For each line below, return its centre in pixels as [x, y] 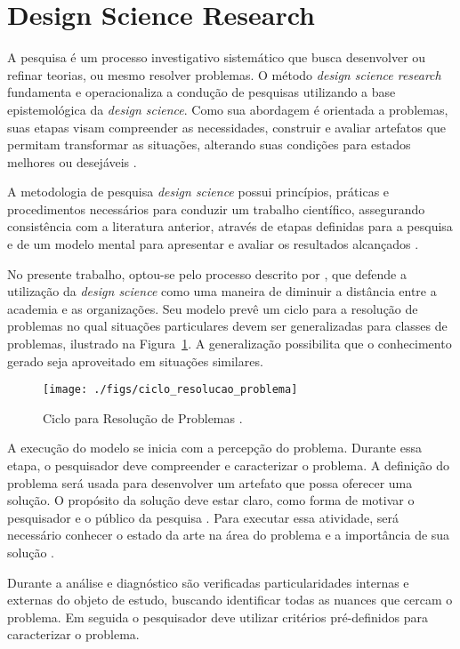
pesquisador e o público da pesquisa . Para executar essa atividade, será [203, 517]
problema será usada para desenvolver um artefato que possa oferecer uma [210, 482]
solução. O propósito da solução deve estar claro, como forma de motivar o [211, 500]
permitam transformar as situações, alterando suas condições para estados [209, 144]
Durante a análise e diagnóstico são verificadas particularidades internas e [208, 582]
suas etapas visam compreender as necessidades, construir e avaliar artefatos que [226, 127]
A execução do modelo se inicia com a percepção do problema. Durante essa [214, 448]
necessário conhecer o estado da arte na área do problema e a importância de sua [229, 535]
